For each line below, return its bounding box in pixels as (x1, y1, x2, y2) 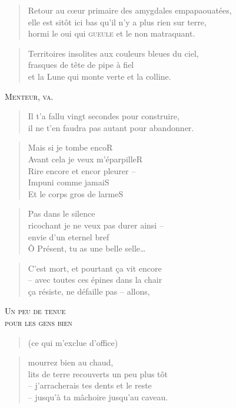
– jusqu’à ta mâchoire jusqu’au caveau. (28, 391, 168, 403)
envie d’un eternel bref (28, 230, 109, 243)
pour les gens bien (5, 316, 72, 329)
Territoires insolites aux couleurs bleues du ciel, (28, 47, 199, 59)
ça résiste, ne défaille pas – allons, (28, 285, 150, 297)
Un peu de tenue (5, 305, 66, 317)
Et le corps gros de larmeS (28, 187, 124, 200)
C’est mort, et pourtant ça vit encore (28, 262, 162, 274)
